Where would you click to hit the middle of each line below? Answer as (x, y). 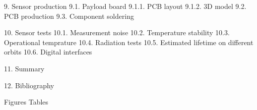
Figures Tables (26, 102)
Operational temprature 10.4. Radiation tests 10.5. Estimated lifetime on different (129, 42)
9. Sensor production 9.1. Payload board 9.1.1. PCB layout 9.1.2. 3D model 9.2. (125, 6)
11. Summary (24, 68)
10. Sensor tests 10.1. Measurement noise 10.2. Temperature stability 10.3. (117, 32)
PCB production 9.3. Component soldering (69, 16)
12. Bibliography (29, 85)
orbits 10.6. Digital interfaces (48, 52)
